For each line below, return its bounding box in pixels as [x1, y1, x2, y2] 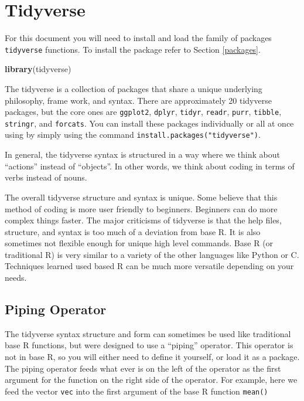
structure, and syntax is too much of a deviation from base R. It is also [5, 225, 261, 237]
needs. [5, 271, 27, 284]
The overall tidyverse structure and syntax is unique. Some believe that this [5, 191, 278, 203]
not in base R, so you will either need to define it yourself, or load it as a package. [5, 351, 300, 363]
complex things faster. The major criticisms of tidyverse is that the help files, [5, 214, 282, 226]
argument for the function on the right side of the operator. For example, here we [5, 373, 298, 386]
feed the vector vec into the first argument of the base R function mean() [5, 385, 268, 397]
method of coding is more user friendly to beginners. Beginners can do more [5, 202, 278, 215]
